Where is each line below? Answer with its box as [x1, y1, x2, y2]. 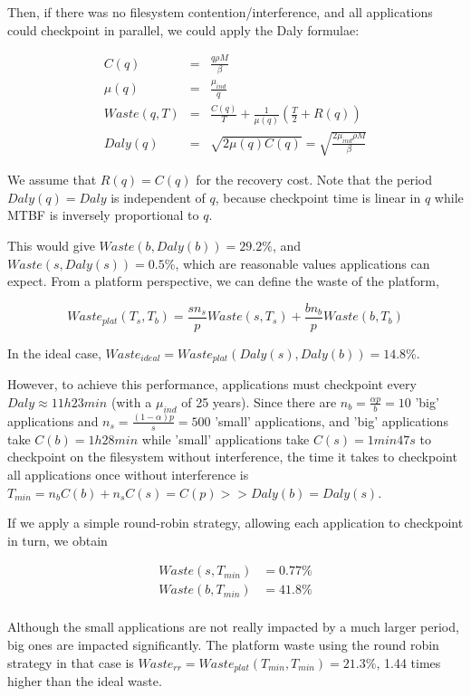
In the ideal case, [7, 343, 101, 362]
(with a [111, 392, 152, 411]
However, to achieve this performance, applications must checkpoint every [7, 375, 417, 394]
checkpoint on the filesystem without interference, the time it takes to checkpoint [7, 447, 457, 466]
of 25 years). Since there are [181, 392, 337, 411]
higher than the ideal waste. [7, 672, 162, 691]
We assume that [7, 170, 97, 189]
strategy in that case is [7, 653, 134, 672]
